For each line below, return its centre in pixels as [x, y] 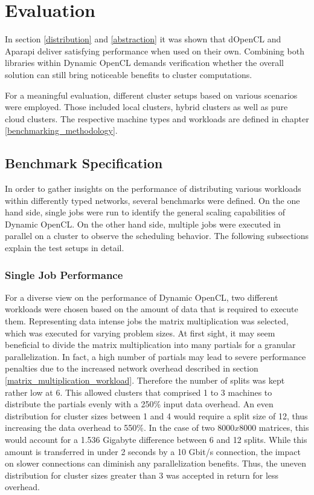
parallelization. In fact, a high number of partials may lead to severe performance [155, 356]
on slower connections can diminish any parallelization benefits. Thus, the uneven [156, 463]
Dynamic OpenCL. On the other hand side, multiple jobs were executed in [143, 224]
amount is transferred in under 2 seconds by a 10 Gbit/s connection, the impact [153, 451]
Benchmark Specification [84, 163]
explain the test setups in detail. [65, 248]
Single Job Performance [64, 274]
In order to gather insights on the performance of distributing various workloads [153, 188]
